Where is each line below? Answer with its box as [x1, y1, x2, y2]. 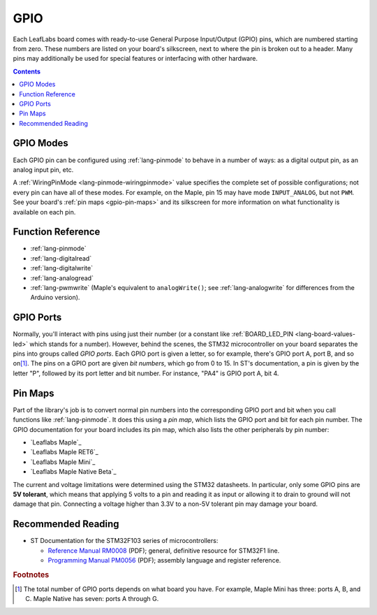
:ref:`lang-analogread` [30, 273, 94, 282]
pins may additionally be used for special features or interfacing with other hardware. [13, 55, 258, 63]
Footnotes [13, 570, 50, 579]
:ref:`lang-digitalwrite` [30, 264, 94, 273]
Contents [13, 67, 41, 75]
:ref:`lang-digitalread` [30, 254, 92, 262]
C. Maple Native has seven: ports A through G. [25, 595, 159, 603]
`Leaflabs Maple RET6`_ [30, 448, 99, 456]
